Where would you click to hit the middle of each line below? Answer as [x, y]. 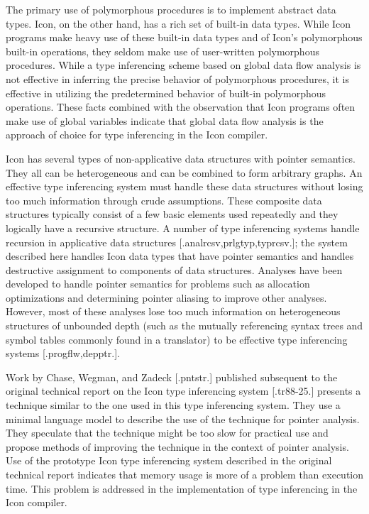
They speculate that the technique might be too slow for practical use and [167, 433]
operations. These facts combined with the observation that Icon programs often [181, 107]
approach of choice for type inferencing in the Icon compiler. [137, 135]
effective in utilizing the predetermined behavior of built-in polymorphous [166, 93]
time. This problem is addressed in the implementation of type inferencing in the [182, 488]
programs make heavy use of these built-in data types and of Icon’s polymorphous [184, 37]
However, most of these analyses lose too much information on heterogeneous [173, 311]
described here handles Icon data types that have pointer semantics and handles [180, 256]
